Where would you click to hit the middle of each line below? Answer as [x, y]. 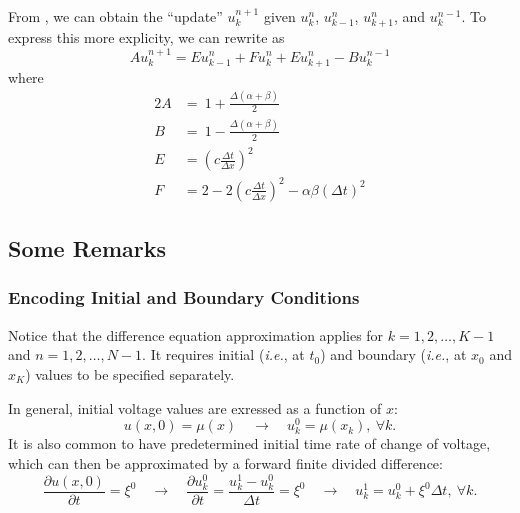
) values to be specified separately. [130, 373]
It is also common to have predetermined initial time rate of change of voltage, [249, 443]
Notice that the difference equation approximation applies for [196, 334]
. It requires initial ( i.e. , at [223, 354]
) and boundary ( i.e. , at [393, 354]
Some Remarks [87, 248]
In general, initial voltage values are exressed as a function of [195, 407]
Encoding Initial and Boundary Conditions [184, 297]
